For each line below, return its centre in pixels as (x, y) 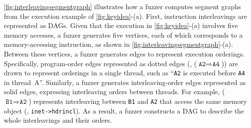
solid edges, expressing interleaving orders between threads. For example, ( (114, 92)
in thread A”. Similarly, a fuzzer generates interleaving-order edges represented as (125, 82)
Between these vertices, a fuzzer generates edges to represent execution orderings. (124, 53)
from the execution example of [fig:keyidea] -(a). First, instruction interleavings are (125, 16)
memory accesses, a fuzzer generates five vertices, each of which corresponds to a (123, 35)
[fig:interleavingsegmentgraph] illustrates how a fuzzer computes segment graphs (123, 6)
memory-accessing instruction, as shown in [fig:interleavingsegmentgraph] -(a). (118, 44)
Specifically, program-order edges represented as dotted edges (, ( (100, 63)
